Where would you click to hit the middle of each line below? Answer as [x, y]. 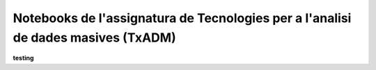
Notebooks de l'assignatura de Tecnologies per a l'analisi [182, 18]
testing [23, 58]
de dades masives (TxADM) [95, 37]
